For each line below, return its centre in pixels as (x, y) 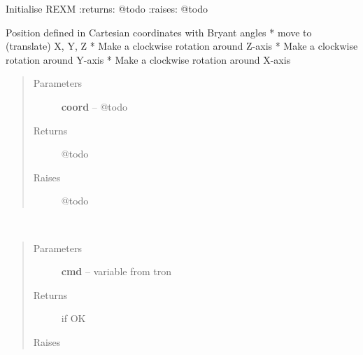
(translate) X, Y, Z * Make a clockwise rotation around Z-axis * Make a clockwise (182, 46)
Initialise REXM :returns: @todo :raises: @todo (107, 8)
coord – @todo (94, 106)
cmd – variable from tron (116, 271)
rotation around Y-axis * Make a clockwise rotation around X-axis (148, 59)
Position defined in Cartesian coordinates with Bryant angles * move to (159, 32)
